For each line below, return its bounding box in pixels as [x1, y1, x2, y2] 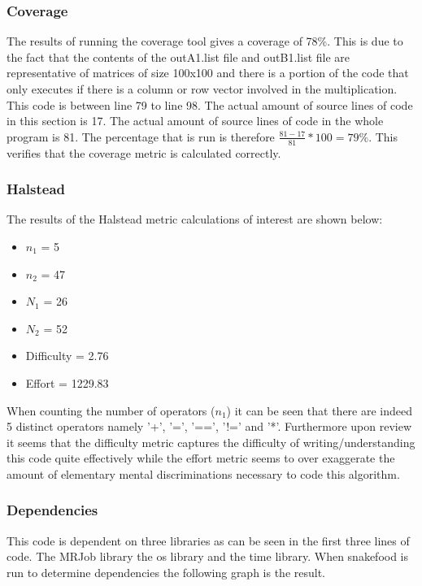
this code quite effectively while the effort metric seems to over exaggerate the [7, 449, 395, 467]
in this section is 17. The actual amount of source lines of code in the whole [7, 112, 384, 129]
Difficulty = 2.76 [25, 347, 109, 364]
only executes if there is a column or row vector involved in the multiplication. [7, 80, 398, 97]
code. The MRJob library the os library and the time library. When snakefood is [7, 548, 409, 565]
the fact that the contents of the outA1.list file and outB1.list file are [7, 48, 350, 65]
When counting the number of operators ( [7, 402, 215, 419]
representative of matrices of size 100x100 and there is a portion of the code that [7, 64, 409, 81]
